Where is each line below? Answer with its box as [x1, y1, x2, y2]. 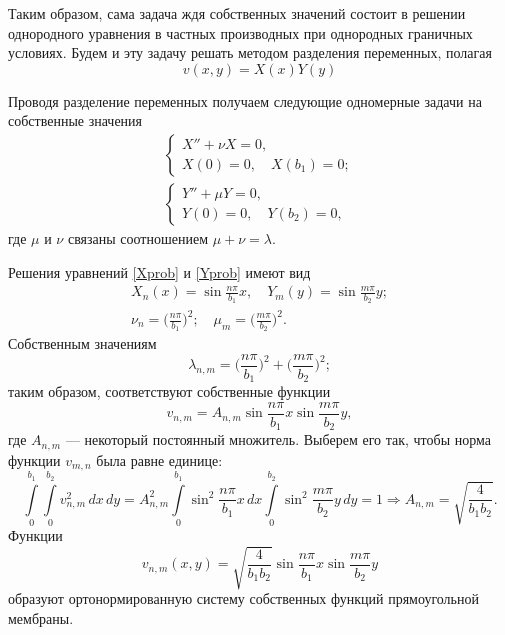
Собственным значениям [8, 333, 157, 354]
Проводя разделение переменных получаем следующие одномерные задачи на [8, 90, 482, 111]
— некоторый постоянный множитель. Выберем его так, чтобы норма [65, 429, 491, 450]
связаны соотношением [67, 228, 208, 249]
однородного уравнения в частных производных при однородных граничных [8, 22, 473, 43]
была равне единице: [96, 449, 223, 470]
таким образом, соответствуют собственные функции [8, 381, 331, 402]
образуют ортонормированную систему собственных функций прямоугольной [8, 588, 479, 609]
